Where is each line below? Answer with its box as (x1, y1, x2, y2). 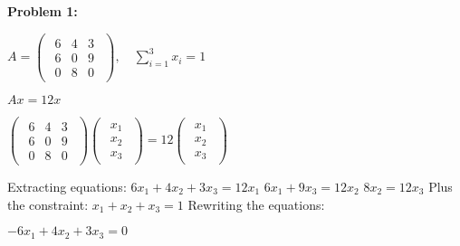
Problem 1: (7, 2, 78, 20)
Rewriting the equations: (187, 194, 325, 213)
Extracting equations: (7, 176, 127, 195)
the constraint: (7, 194, 89, 213)
